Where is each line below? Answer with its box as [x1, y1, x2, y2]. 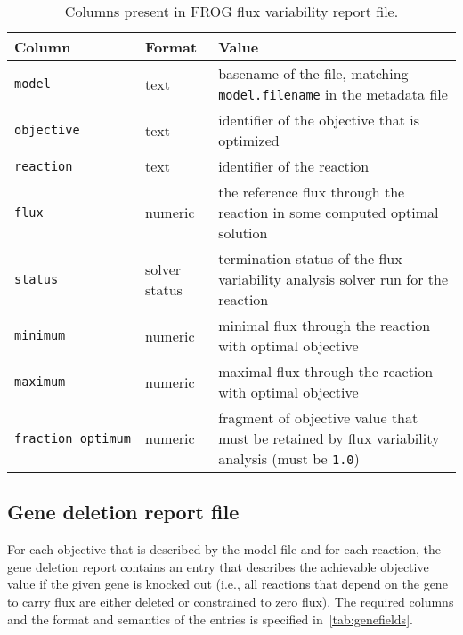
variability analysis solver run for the [218, 269, 448, 289]
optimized [218, 130, 280, 150]
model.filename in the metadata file [218, 84, 448, 104]
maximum [14, 374, 66, 389]
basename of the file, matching [218, 63, 409, 84]
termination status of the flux [218, 248, 402, 269]
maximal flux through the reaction [218, 361, 434, 382]
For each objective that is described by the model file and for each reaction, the [7, 540, 441, 559]
